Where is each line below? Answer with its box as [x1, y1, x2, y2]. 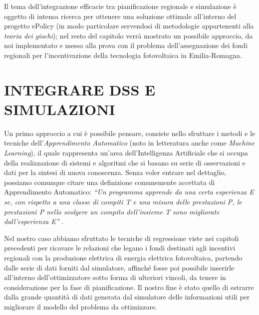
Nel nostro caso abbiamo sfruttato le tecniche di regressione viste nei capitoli [4, 232, 239, 243]
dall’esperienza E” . [4, 216, 64, 226]
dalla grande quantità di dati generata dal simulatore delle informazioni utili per [4, 291, 250, 302]
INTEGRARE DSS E [4, 79, 156, 99]
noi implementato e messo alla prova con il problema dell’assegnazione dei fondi [4, 40, 248, 50]
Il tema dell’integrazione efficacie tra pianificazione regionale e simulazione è [4, 1, 237, 11]
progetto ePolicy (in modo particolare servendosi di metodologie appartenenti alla [4, 20, 254, 31]
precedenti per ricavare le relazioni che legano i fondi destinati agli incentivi [4, 242, 236, 253]
